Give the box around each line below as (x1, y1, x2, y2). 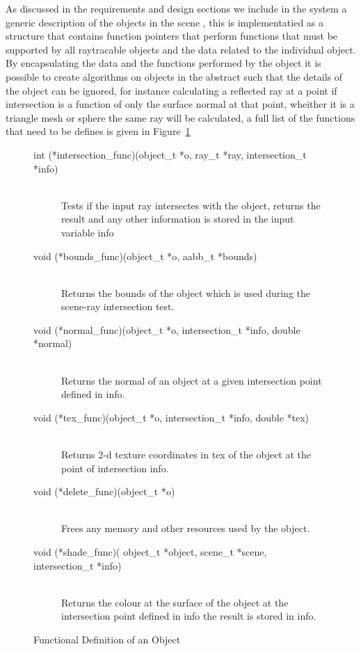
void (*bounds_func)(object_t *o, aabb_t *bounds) (33, 248, 257, 263)
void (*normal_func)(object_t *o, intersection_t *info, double (33, 322, 300, 337)
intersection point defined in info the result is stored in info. (61, 609, 316, 623)
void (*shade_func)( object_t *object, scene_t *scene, (33, 545, 267, 558)
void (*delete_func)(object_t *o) (33, 484, 175, 499)
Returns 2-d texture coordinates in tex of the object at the (61, 447, 312, 462)
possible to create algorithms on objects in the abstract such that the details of (6, 69, 343, 83)
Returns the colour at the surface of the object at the (61, 595, 289, 609)
